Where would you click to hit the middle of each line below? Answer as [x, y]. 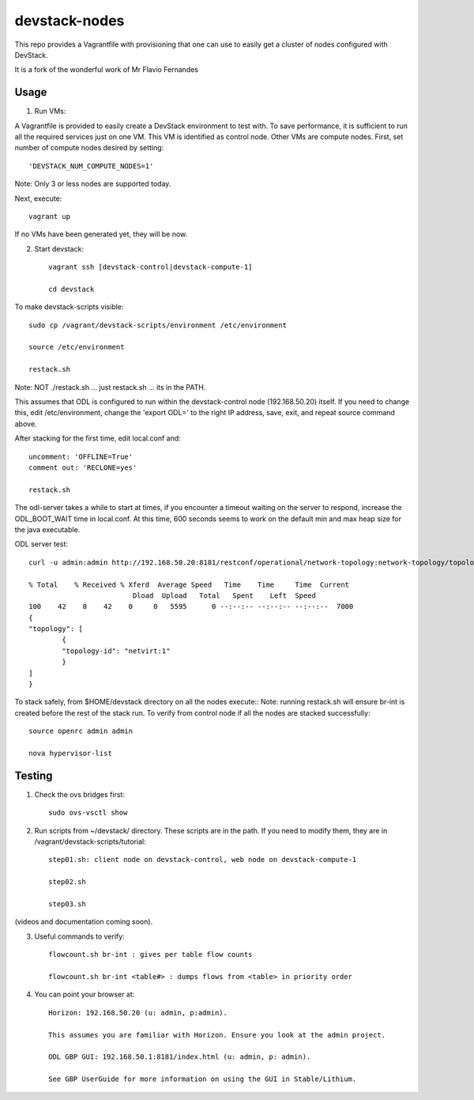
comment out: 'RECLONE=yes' [83, 468]
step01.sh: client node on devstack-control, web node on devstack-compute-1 [203, 860]
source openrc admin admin [81, 731]
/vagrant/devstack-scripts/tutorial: [90, 841]
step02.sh [67, 882]
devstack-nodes [70, 21]
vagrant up [50, 216]
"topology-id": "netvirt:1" [116, 651]
